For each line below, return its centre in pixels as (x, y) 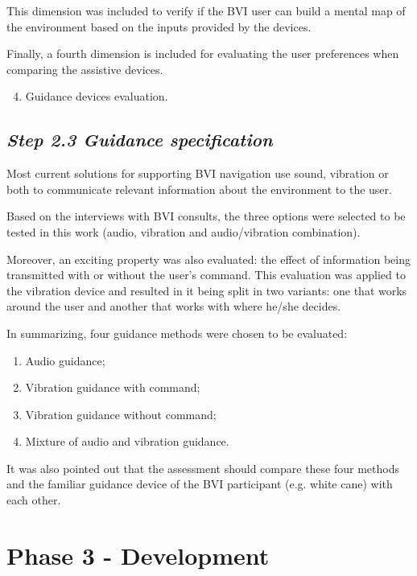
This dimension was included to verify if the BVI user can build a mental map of (206, 10)
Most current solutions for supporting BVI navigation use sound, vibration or (198, 173)
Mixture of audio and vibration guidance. (127, 441)
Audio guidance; (65, 360)
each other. (34, 500)
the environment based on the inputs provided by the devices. (159, 26)
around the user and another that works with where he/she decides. (174, 306)
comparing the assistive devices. (85, 69)
